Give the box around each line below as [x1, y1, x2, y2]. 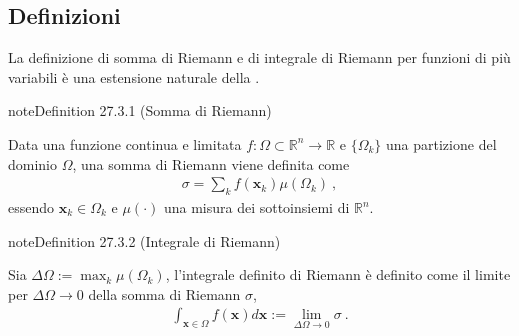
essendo [8, 197, 55, 217]
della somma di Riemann [88, 283, 241, 304]
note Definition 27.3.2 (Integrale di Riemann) [8, 230, 281, 251]
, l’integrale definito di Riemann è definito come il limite [165, 264, 511, 285]
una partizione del [386, 133, 497, 154]
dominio [8, 153, 58, 174]
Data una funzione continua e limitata [8, 133, 242, 154]
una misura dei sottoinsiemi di [163, 197, 350, 217]
